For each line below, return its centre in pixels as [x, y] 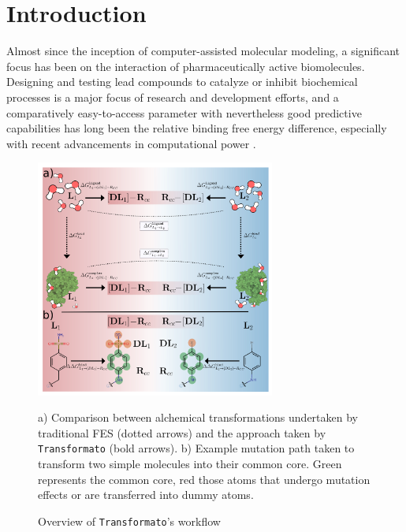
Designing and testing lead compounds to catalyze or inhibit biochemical [182, 82]
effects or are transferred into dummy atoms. [146, 495]
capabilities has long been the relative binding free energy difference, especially [197, 128]
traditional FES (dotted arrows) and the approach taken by [182, 432]
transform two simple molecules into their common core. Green [190, 464]
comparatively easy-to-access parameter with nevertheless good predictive [184, 112]
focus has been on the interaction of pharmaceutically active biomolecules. [186, 66]
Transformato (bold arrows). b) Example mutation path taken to [196, 448]
